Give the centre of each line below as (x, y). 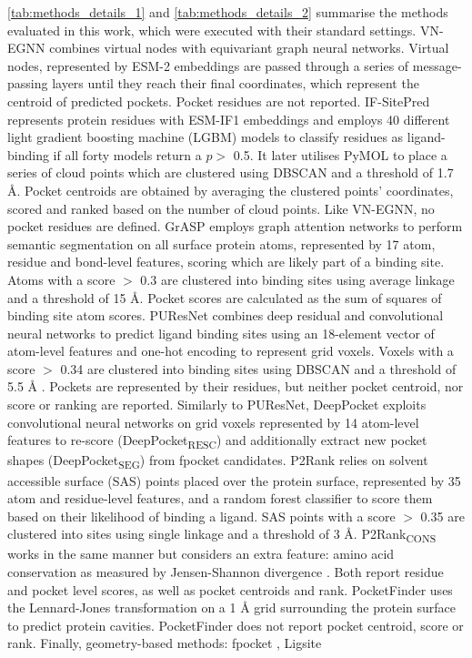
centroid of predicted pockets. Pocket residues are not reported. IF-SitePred (219, 101)
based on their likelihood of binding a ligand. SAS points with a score (201, 516)
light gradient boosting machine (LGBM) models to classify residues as (206, 137)
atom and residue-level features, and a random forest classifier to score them (220, 498)
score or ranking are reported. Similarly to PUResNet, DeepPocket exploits (217, 405)
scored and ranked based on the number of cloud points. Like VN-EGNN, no (221, 208)
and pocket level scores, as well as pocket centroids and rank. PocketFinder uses (230, 589)
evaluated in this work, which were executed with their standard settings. (212, 30)
